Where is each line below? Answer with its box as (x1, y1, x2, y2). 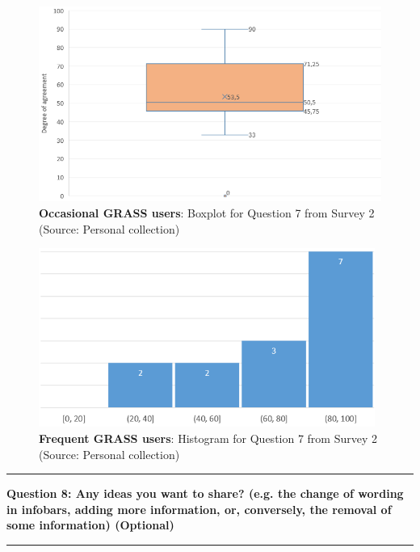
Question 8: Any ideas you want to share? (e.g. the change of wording (6, 485, 404, 502)
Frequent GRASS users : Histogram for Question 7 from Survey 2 (39, 429, 378, 446)
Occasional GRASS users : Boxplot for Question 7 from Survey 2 (39, 204, 375, 221)
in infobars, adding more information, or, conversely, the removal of (6, 500, 392, 517)
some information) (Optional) (6, 516, 174, 533)
